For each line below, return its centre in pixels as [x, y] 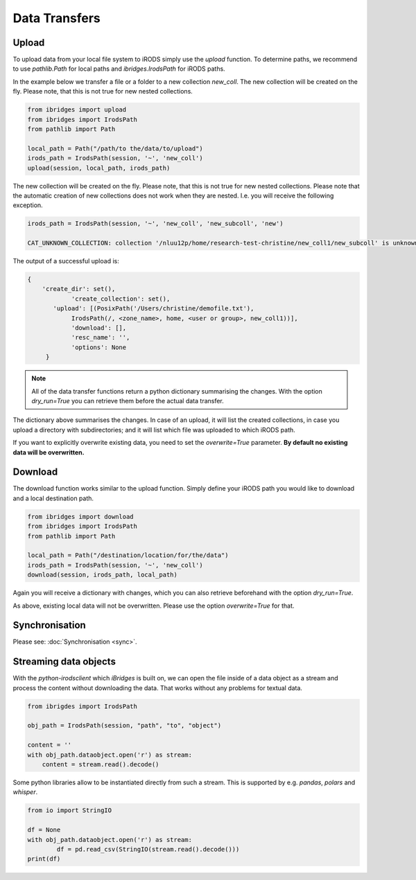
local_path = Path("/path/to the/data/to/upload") [115, 148]
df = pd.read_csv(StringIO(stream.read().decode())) [148, 849]
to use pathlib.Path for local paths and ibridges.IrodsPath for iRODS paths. [119, 69]
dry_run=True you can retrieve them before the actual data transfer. [128, 401]
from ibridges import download [81, 517]
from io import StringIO [70, 810]
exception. [28, 205]
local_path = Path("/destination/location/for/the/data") [128, 555]
